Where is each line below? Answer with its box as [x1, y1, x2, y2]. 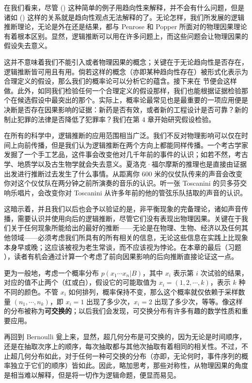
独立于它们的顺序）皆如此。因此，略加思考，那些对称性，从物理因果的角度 [10, 360, 248, 370]
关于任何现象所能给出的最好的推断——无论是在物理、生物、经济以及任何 [10, 223, 241, 233]
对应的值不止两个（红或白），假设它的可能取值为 [4, 277, 157, 287]
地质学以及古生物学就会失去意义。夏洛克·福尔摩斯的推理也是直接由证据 [17, 158, 247, 169]
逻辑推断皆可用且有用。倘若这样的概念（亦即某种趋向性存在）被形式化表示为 [4, 66, 248, 76]
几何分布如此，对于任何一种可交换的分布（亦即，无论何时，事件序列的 [17, 350, 241, 361]
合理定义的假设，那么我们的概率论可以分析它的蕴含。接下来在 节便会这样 [4, 76, 237, 86]
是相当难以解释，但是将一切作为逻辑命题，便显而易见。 [4, 369, 180, 380]
